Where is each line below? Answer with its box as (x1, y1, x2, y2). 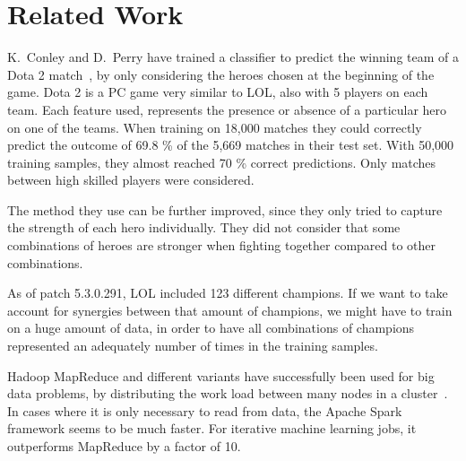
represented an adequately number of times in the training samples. (7, 336, 378, 355)
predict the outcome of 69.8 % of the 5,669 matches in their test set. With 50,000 (7, 135, 454, 154)
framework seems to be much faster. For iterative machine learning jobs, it (7, 419, 417, 438)
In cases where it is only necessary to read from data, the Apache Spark (7, 401, 402, 420)
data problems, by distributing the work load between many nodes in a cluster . (7, 384, 448, 403)
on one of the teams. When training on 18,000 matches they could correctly (7, 117, 422, 136)
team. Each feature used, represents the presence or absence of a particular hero (7, 100, 447, 118)
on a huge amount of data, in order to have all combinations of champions (7, 318, 415, 337)
